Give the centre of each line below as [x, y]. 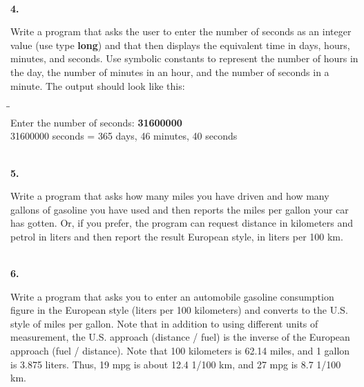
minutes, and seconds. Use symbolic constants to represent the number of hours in [184, 58]
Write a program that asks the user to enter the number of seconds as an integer [181, 31]
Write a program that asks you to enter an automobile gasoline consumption [172, 296]
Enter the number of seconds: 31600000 [96, 122]
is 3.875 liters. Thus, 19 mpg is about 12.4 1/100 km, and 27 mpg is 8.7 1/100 [176, 364]
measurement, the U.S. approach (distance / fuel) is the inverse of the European [180, 337]
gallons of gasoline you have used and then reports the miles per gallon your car [180, 209]
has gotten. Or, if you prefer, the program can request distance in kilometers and [182, 223]
